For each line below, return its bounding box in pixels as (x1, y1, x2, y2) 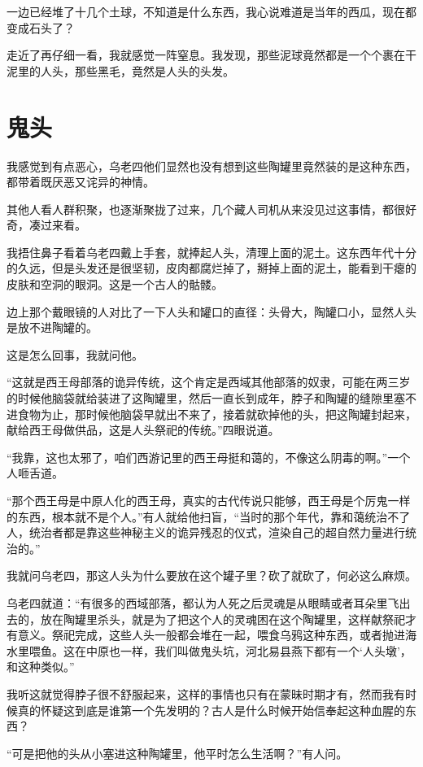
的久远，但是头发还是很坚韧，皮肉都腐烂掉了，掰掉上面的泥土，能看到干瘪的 (7, 259, 416, 277)
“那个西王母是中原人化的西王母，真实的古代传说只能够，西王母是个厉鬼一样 (7, 492, 411, 508)
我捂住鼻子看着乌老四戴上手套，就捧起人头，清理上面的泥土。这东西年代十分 (7, 243, 416, 260)
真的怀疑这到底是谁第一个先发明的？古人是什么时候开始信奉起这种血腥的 (17, 701, 405, 718)
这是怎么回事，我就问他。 (7, 346, 143, 363)
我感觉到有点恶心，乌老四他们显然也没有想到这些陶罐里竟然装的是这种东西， (7, 157, 416, 174)
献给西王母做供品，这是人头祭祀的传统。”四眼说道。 (7, 421, 280, 438)
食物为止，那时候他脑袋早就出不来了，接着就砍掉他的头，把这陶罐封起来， (17, 405, 416, 422)
